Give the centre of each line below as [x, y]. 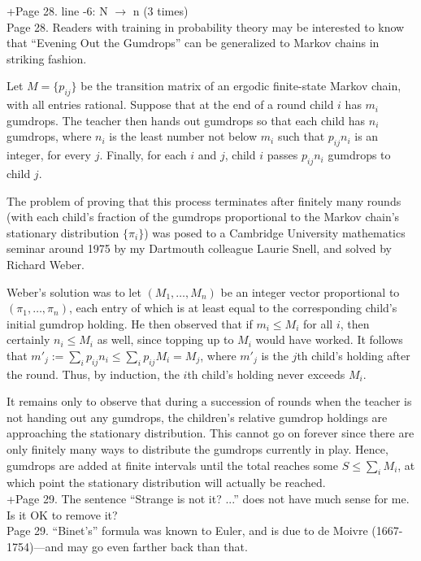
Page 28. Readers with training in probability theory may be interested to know [206, 26]
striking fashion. [47, 58]
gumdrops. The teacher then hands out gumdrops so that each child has [186, 120]
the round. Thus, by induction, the [93, 374]
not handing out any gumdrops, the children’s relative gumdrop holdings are [197, 417]
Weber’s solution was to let [74, 291]
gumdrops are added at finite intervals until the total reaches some [173, 465]
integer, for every [49, 155]
